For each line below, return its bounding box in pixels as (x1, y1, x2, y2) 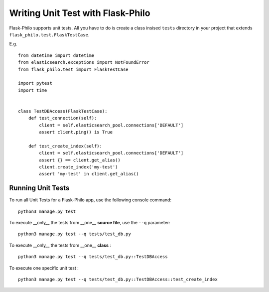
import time (18, 87, 47, 93)
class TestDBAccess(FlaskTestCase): (18, 108, 108, 114)
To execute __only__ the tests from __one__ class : (9, 242, 112, 248)
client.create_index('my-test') (39, 164, 118, 169)
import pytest (18, 80, 52, 86)
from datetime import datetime (18, 52, 95, 58)
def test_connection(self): (28, 115, 97, 121)
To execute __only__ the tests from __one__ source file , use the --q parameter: (9, 220, 170, 226)
